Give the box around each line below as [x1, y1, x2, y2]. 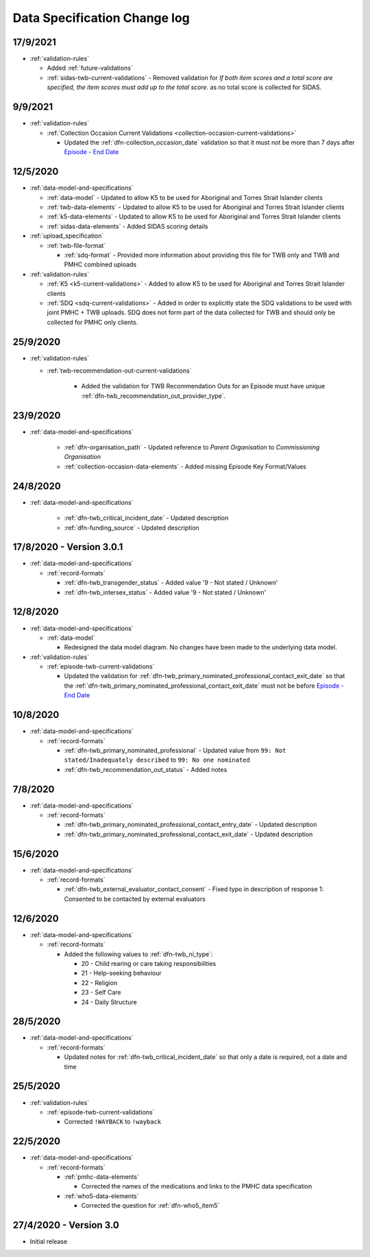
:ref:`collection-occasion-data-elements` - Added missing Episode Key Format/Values [64, 462, 306, 471]
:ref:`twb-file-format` [47, 241, 106, 249]
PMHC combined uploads [64, 260, 137, 269]
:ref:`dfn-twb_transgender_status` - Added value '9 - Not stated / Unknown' [64, 579, 278, 587]
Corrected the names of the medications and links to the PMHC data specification [81, 1182, 312, 1191]
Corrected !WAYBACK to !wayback [64, 1117, 162, 1126]
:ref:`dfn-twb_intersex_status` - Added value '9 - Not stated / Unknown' [64, 588, 267, 596]
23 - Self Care [81, 988, 121, 997]
